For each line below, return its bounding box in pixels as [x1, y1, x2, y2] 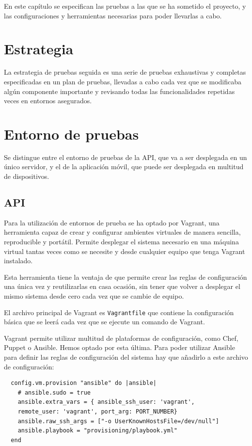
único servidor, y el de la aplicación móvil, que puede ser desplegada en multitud [4, 161, 244, 172]
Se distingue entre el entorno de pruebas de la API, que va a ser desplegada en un [4, 152, 247, 162]
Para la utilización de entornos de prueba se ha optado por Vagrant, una [4, 217, 220, 227]
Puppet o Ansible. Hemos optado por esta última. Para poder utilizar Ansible [4, 342, 235, 352]
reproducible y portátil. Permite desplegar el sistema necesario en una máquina [4, 236, 239, 246]
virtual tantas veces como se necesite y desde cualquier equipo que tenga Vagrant [4, 246, 245, 256]
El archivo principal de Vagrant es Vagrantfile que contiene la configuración [4, 307, 234, 317]
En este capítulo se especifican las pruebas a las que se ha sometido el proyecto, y [4, 1, 246, 11]
